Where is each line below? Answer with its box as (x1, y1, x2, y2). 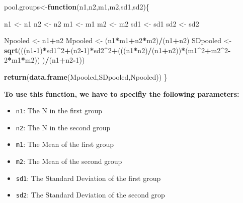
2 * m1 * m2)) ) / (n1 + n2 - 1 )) (4, 55, 85, 65)
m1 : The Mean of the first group (16, 139, 114, 149)
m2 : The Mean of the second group (16, 156, 122, 166)
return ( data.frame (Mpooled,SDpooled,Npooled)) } (4, 71, 168, 82)
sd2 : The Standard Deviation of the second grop (16, 189, 165, 200)
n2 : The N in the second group (16, 122, 111, 132)
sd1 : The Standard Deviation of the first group (16, 172, 161, 183)
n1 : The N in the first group (16, 105, 103, 116)
